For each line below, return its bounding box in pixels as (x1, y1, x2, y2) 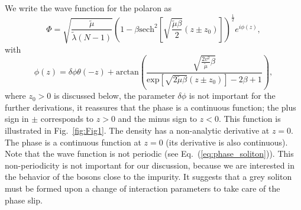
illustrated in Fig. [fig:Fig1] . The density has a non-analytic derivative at (5, 124, 270, 137)
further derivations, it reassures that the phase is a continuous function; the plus (5, 101, 296, 113)
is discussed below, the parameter (54, 89, 175, 102)
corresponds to (40, 112, 94, 125)
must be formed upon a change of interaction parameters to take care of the (5, 182, 280, 195)
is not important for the (189, 89, 276, 102)
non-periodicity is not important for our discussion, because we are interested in (5, 159, 294, 171)
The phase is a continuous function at (5, 135, 141, 148)
